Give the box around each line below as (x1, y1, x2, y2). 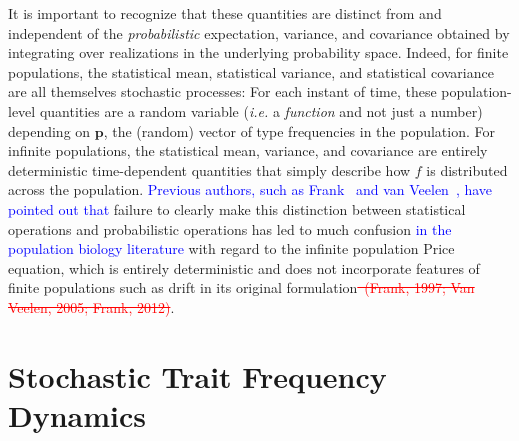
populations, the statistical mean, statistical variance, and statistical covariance (8, 61, 494, 82)
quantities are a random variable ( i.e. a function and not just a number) (39, 100, 483, 121)
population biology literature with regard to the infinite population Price (8, 238, 455, 259)
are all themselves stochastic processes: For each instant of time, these (8, 81, 437, 102)
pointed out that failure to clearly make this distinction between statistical (8, 198, 466, 219)
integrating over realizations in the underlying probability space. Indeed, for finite (8, 42, 509, 63)
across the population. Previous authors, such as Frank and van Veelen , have (8, 179, 493, 200)
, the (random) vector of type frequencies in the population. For (103, 120, 496, 141)
